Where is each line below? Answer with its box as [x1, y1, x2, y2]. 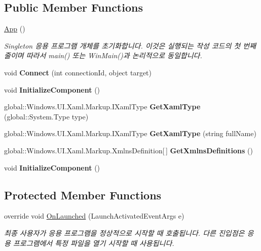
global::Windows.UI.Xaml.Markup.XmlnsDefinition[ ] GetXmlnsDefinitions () [4, 145, 253, 155]
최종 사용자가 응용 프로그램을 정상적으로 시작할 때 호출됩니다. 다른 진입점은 [4, 227, 245, 238]
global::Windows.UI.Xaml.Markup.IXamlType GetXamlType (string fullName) [4, 128, 256, 139]
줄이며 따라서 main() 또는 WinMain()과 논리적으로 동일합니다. [4, 50, 202, 61]
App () [4, 23, 25, 34]
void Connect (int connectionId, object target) [4, 67, 152, 77]
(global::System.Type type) [4, 111, 89, 121]
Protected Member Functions [4, 187, 162, 202]
